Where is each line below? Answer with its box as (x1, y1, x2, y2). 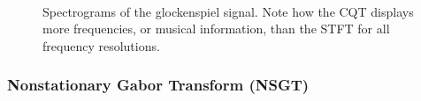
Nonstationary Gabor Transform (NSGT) (7, 74, 310, 96)
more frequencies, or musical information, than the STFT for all (42, 19, 390, 38)
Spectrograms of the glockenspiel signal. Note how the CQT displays (42, 2, 414, 20)
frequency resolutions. (42, 36, 160, 54)
